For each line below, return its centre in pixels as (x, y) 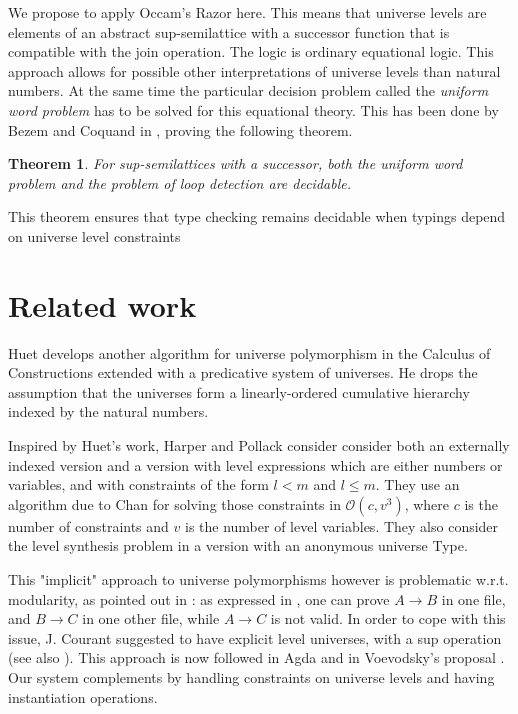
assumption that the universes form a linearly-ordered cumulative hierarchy (239, 391)
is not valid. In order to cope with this (388, 618)
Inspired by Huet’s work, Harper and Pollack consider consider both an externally (259, 445)
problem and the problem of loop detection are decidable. (179, 182)
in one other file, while (151, 618)
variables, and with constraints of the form (138, 484)
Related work (102, 304)
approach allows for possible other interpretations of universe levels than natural (254, 70)
